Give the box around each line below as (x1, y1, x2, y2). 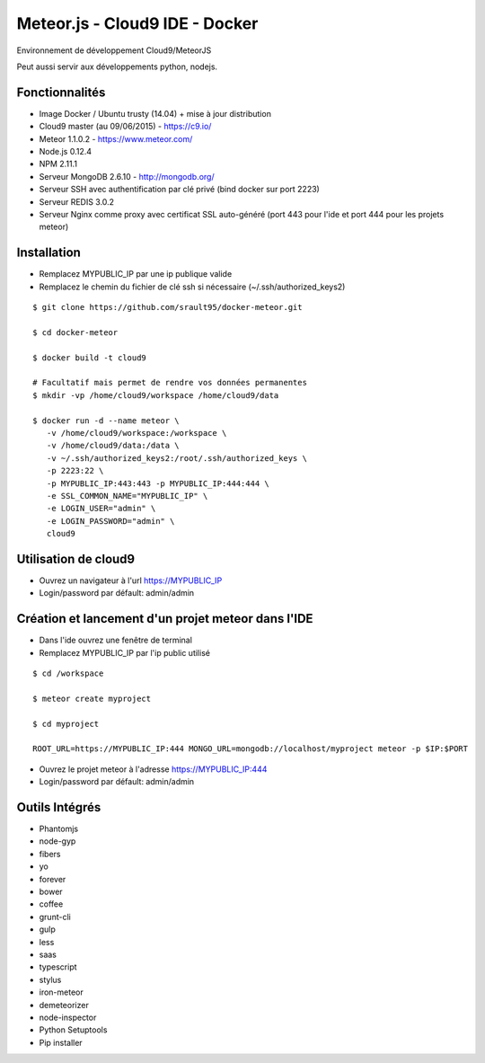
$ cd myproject (32, 719, 100, 729)
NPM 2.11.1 (39, 158, 78, 170)
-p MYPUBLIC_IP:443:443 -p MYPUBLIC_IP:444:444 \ (46, 478, 269, 489)
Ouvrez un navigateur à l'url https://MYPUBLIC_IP (39, 575, 223, 586)
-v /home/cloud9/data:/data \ (46, 440, 180, 451)
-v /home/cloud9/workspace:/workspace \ (46, 428, 227, 438)
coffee (39, 899, 64, 909)
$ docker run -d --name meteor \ (32, 415, 180, 426)
